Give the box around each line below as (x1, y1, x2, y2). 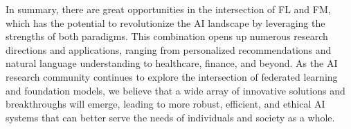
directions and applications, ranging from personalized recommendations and (6, 42, 332, 57)
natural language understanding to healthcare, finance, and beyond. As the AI (6, 56, 338, 70)
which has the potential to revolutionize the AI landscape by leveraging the (6, 15, 325, 30)
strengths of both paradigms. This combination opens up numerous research (6, 29, 328, 43)
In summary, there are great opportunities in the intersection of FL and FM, (6, 2, 331, 16)
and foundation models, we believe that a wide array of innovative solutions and (6, 83, 345, 97)
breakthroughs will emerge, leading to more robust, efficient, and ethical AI (6, 97, 325, 111)
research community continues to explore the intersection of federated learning (6, 69, 338, 83)
